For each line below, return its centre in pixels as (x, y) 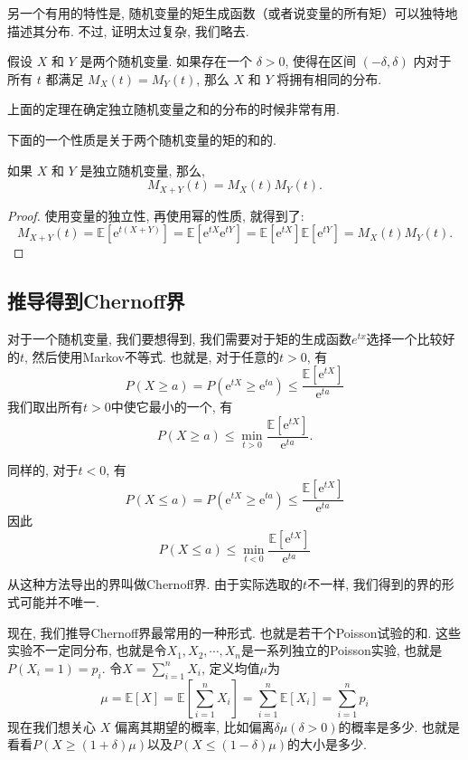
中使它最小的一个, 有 (172, 407)
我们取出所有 (45, 407)
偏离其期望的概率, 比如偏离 (194, 726)
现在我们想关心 (51, 726)
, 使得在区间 (321, 61)
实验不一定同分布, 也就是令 (87, 650)
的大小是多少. (327, 744)
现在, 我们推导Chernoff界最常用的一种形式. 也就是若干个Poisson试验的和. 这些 (234, 632)
